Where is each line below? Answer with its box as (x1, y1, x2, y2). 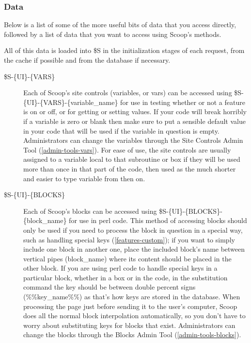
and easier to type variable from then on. (23, 173, 145, 183)
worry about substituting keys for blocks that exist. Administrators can (23, 320, 235, 330)
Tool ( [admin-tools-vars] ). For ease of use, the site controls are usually (23, 144, 231, 154)
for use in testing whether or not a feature (120, 97, 245, 107)
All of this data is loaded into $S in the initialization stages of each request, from (4, 45, 245, 55)
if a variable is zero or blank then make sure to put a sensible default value (23, 116, 246, 126)
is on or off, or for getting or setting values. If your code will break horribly (23, 106, 247, 117)
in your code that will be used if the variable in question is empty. (23, 125, 220, 136)
